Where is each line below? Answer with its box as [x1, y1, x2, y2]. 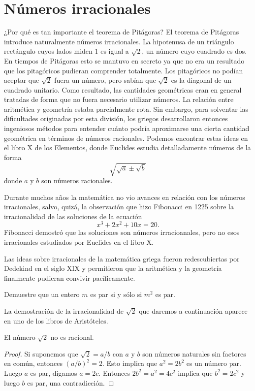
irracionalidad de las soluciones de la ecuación [4, 211, 142, 221]
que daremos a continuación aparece [139, 306, 248, 316]
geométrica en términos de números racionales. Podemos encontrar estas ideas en [4, 132, 248, 143]
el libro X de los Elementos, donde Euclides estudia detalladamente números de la [4, 142, 251, 153]
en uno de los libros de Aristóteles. [4, 315, 108, 326]
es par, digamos [30, 367, 77, 378]
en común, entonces [4, 358, 63, 368]
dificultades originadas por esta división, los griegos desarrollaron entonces [4, 113, 228, 124]
